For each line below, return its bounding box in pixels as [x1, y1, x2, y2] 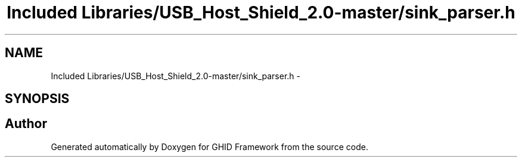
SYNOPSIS [5, 91, 70, 107]
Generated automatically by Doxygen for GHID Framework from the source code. [51, 141, 368, 152]
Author [5, 116, 47, 132]
